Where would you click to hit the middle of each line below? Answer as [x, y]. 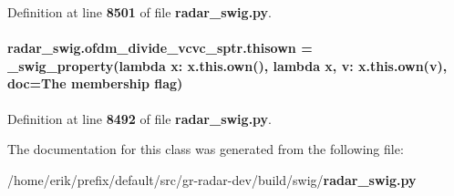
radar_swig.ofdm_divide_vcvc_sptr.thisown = [160, 48]
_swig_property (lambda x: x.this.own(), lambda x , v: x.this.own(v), [227, 65]
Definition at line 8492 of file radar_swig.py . [140, 118]
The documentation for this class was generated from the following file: [206, 149]
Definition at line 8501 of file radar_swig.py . [140, 12]
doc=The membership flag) [95, 83]
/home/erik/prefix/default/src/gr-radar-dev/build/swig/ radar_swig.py [212, 179]
